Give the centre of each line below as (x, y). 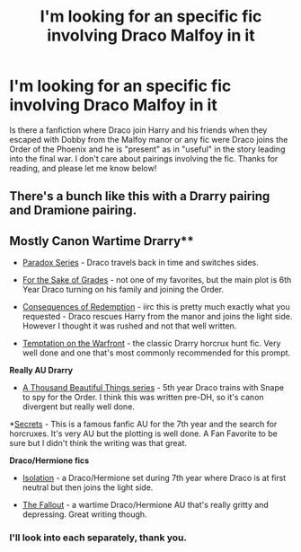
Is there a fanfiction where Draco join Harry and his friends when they (138, 130)
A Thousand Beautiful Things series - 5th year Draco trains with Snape (153, 388)
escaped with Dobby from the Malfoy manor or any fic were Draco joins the (149, 139)
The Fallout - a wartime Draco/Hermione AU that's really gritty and (146, 505)
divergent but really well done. (78, 407)
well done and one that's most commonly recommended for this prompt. (156, 353)
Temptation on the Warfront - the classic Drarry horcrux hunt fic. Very (151, 344)
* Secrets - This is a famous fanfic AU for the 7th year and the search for (143, 425)
